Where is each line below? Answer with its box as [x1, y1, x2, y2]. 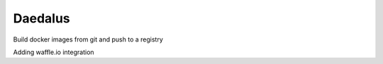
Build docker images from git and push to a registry [13, 35, 163, 44]
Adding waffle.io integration [13, 48, 95, 56]
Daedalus [13, 11, 70, 26]
